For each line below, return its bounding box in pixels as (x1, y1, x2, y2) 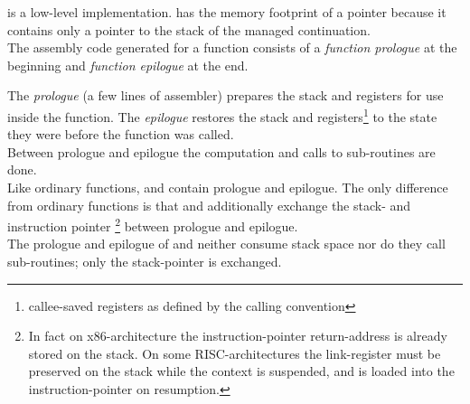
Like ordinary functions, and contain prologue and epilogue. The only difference (7, 178, 448, 196)
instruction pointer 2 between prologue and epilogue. (7, 214, 298, 235)
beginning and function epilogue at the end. (7, 55, 249, 74)
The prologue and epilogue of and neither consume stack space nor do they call (7, 234, 446, 253)
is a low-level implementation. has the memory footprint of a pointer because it (7, 3, 446, 21)
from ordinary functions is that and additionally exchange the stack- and (7, 195, 411, 214)
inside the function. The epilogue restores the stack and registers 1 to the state (7, 104, 437, 126)
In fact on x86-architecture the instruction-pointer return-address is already (28, 326, 447, 345)
